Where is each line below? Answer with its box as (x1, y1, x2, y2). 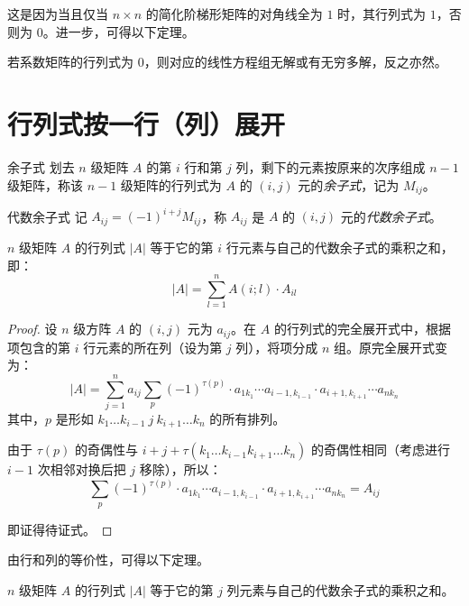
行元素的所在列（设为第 (83, 337, 223, 356)
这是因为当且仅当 (7, 5, 108, 23)
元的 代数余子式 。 (340, 207, 442, 225)
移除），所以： (139, 460, 222, 479)
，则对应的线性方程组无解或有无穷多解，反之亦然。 (143, 52, 447, 71)
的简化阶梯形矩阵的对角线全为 (145, 5, 323, 23)
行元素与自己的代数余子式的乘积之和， (225, 237, 454, 256)
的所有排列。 (209, 409, 286, 427)
